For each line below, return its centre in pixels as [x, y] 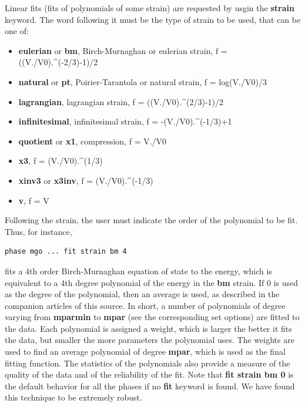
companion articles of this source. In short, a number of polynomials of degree [145, 305]
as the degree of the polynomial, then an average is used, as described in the [142, 294]
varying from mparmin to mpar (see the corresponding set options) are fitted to [152, 317]
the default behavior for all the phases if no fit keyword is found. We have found [150, 386]
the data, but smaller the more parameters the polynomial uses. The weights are [150, 340]
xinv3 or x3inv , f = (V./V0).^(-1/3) [86, 180]
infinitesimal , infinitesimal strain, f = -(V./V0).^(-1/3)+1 [125, 121]
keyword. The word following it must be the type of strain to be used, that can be [153, 19]
